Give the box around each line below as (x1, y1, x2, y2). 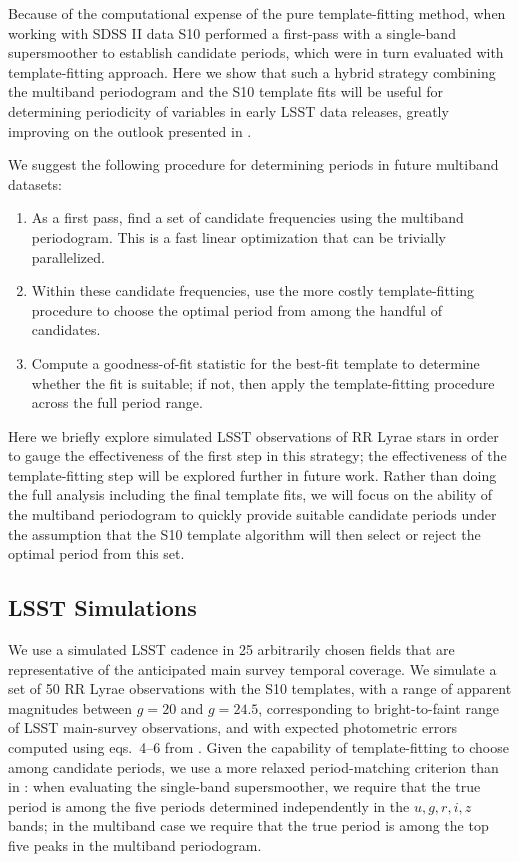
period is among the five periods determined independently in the (8, 795, 410, 816)
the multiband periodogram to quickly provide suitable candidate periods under (8, 504, 497, 525)
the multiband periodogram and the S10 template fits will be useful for (8, 81, 444, 102)
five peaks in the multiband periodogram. (8, 834, 262, 855)
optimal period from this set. (8, 543, 185, 564)
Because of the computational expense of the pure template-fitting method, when (8, 3, 506, 23)
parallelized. (31, 246, 105, 267)
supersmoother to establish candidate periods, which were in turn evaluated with (8, 42, 504, 63)
